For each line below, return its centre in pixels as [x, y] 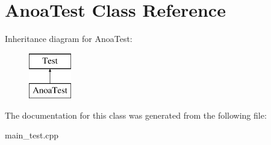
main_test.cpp [32, 135]
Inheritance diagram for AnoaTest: [69, 39]
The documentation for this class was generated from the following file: [136, 115]
